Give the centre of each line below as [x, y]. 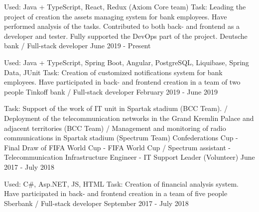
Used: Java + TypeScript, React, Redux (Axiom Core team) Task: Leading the [125, 6]
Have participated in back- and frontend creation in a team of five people [116, 193]
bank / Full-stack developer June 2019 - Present [77, 46]
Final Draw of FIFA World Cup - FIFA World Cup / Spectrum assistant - [118, 147]
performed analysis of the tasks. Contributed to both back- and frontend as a [122, 26]
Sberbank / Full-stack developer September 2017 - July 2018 [96, 203]
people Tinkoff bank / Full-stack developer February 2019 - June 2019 [111, 91]
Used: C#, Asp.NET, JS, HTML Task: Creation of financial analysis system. [121, 183]
